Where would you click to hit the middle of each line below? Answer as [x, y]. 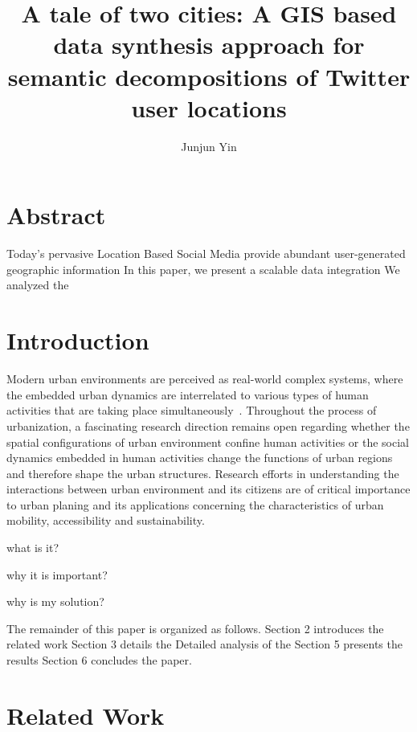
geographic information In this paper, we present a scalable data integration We [203, 269]
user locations [209, 107]
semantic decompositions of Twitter [209, 76]
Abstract [56, 215]
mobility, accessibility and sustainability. [106, 520]
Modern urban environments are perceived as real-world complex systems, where [205, 379]
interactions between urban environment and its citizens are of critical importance [208, 489]
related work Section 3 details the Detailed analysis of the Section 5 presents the [204, 644]
